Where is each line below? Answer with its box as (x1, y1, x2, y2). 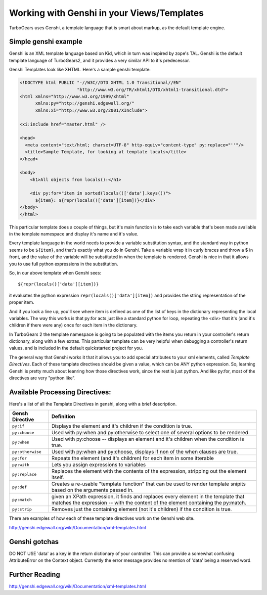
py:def (12, 484, 27, 490)
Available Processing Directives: (9, 388, 111, 396)
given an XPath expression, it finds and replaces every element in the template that (51, 493, 245, 500)
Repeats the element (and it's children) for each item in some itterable (51, 455, 214, 462)
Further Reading (9, 570, 60, 579)
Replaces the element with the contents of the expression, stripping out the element (51, 468, 247, 475)
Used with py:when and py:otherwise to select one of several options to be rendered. (51, 429, 250, 436)
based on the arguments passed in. (51, 487, 133, 494)
